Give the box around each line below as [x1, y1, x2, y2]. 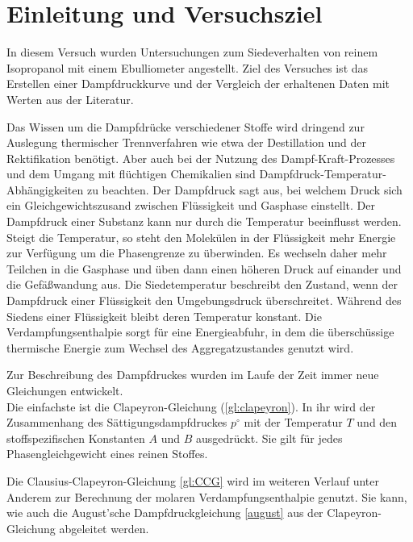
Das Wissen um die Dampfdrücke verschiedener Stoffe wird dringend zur [6, 118, 365, 135]
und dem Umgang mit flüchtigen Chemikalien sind [6, 165, 256, 182]
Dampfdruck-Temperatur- [259, 165, 386, 182]
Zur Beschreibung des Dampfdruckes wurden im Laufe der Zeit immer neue [6, 366, 379, 383]
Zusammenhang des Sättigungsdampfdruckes [6, 414, 227, 431]
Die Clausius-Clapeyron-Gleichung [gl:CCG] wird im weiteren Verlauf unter [6, 472, 379, 489]
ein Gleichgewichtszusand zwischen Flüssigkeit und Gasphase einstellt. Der [6, 197, 375, 214]
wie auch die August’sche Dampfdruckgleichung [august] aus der [6, 504, 323, 521]
